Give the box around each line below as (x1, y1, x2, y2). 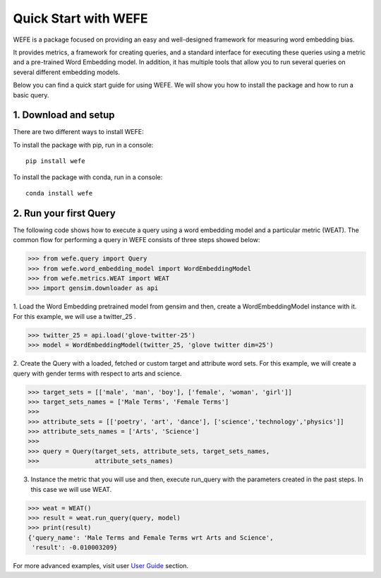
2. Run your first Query (13, 207, 116, 219)
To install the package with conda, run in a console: (13, 173, 163, 181)
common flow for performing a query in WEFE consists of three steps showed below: (13, 236, 260, 244)
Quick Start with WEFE (13, 11, 148, 26)
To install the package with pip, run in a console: (13, 140, 154, 149)
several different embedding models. (13, 68, 120, 76)
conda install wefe (25, 189, 93, 197)
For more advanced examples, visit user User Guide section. (13, 562, 189, 570)
